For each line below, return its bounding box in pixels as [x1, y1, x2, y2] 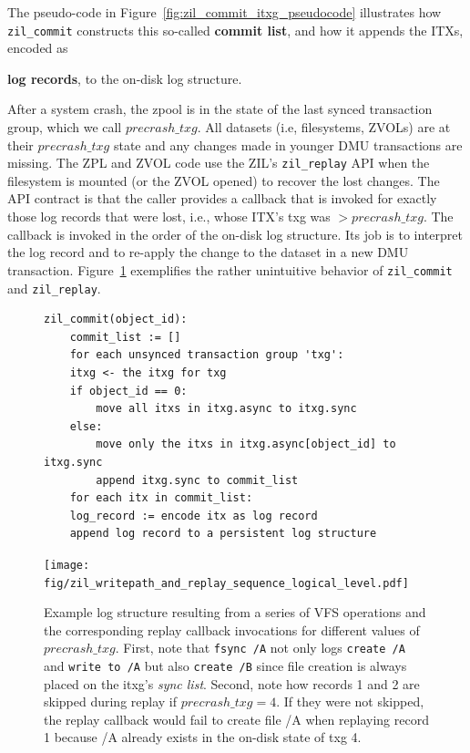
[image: [44, 558, 90, 572]
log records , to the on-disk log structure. [7, 68, 242, 88]
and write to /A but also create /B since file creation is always [44, 656, 407, 676]
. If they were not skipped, [276, 692, 424, 711]
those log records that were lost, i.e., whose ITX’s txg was [7, 207, 331, 226]
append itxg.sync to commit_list [96, 473, 299, 487]
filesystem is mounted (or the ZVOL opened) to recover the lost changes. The [7, 170, 440, 190]
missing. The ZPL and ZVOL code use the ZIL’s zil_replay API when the [7, 153, 430, 172]
